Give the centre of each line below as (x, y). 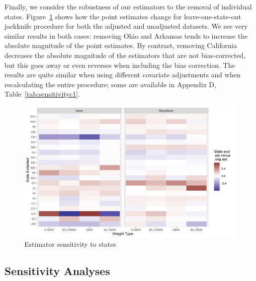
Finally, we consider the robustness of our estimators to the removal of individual (128, 6)
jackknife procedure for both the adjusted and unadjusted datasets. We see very (126, 26)
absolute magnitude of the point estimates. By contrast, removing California (121, 45)
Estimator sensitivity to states (70, 244)
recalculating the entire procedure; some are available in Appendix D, (110, 84)
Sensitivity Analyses (57, 271)
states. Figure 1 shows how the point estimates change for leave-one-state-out (123, 16)
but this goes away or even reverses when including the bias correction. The (120, 65)
